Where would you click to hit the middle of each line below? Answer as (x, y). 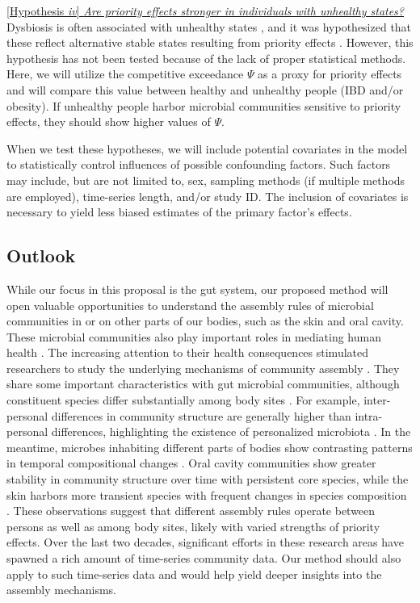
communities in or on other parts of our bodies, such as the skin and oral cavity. (205, 321)
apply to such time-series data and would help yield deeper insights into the (194, 574)
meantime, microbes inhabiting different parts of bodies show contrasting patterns (210, 447)
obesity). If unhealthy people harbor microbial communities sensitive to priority (204, 105)
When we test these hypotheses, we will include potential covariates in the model (207, 148)
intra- (369, 415)
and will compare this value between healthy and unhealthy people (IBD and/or (205, 89)
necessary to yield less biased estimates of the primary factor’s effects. (179, 212)
